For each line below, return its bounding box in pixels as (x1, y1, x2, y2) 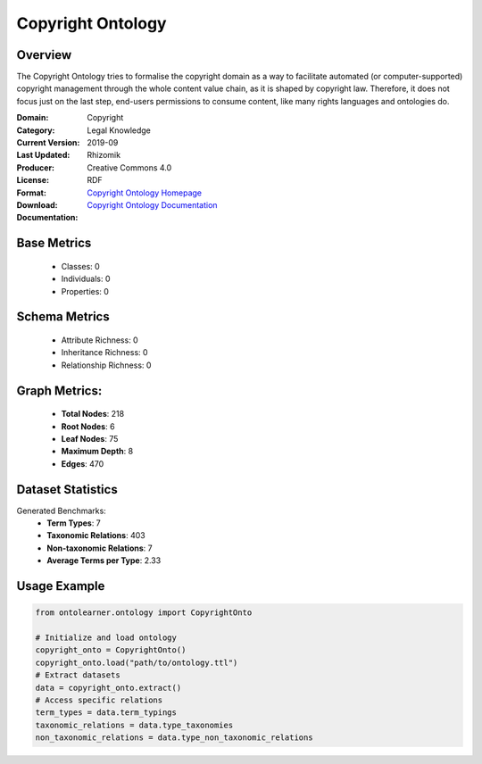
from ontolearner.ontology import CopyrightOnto (35, 608, 253, 618)
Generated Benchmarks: (16, 505, 106, 516)
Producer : (16, 162, 55, 173)
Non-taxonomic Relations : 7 (46, 543, 153, 553)
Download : (16, 199, 58, 210)
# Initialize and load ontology (35, 632, 178, 643)
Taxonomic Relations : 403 (46, 530, 146, 541)
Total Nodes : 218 (61, 409, 125, 419)
